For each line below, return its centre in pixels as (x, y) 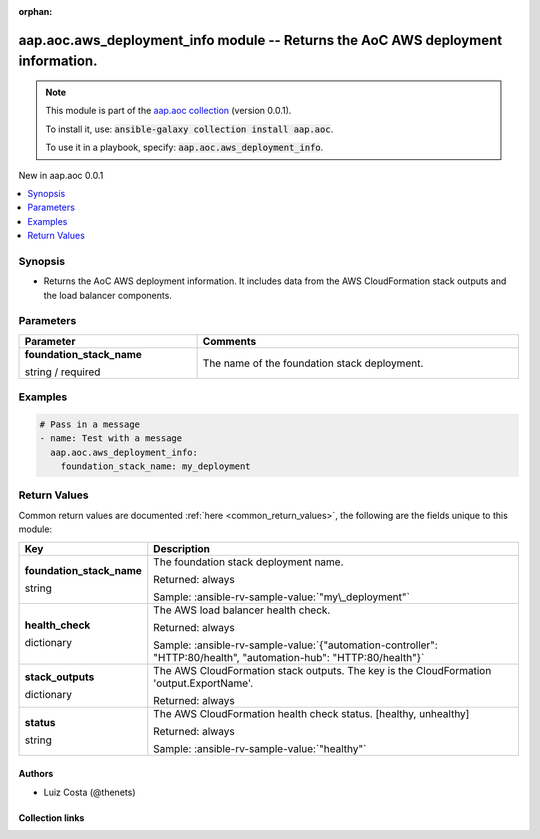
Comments (229, 341)
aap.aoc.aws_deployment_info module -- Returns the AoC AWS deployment (260, 40)
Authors (36, 774)
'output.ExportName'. (203, 683)
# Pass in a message (89, 424)
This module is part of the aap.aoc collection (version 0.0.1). (168, 111)
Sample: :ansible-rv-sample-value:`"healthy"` (260, 748)
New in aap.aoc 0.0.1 (61, 175)
